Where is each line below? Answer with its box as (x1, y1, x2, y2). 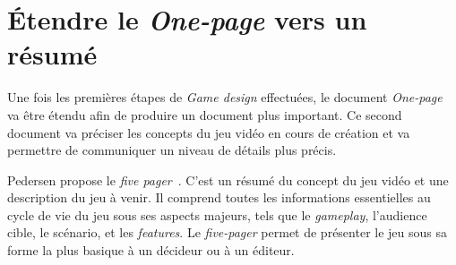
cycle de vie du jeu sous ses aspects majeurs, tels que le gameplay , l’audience (7, 205, 427, 224)
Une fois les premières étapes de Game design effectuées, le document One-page (7, 88, 443, 107)
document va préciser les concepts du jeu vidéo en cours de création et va (7, 123, 410, 141)
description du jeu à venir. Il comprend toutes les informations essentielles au (7, 188, 431, 207)
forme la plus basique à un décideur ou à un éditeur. (7, 241, 295, 260)
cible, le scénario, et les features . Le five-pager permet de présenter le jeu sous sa (7, 223, 447, 242)
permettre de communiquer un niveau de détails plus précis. (7, 141, 337, 159)
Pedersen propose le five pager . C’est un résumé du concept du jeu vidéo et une (7, 170, 449, 189)
